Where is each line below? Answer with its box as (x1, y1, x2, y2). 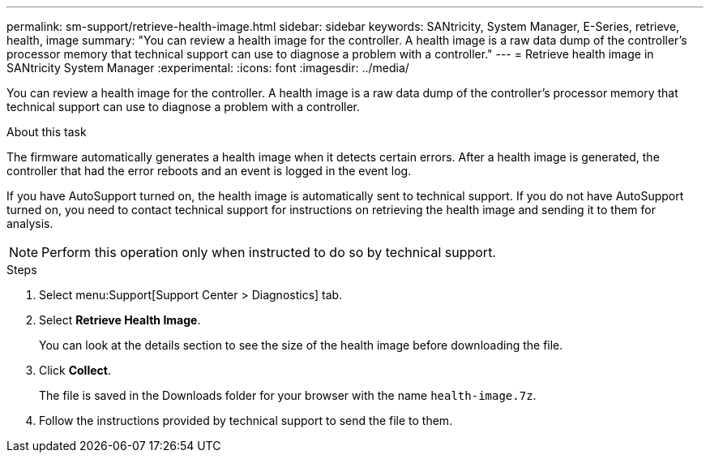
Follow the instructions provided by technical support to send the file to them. (39, 414, 453, 427)
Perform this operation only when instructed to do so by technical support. (41, 244, 496, 260)
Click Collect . (39, 363, 111, 377)
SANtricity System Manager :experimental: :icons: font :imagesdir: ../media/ (6, 61, 409, 75)
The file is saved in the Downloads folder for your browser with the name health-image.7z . (39, 388, 537, 402)
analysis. (6, 217, 53, 230)
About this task (6, 125, 87, 139)
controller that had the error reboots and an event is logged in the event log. (6, 164, 412, 178)
